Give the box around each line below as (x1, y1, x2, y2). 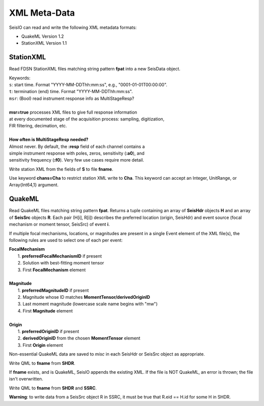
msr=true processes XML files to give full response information (9, 109, 137, 115)
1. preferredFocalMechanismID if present (18, 253, 102, 259)
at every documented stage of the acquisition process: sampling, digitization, (9, 116, 165, 122)
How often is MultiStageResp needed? (9, 137, 88, 143)
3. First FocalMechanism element (18, 267, 86, 273)
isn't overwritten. (9, 376, 44, 382)
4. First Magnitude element (18, 308, 73, 313)
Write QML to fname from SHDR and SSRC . (9, 385, 97, 391)
